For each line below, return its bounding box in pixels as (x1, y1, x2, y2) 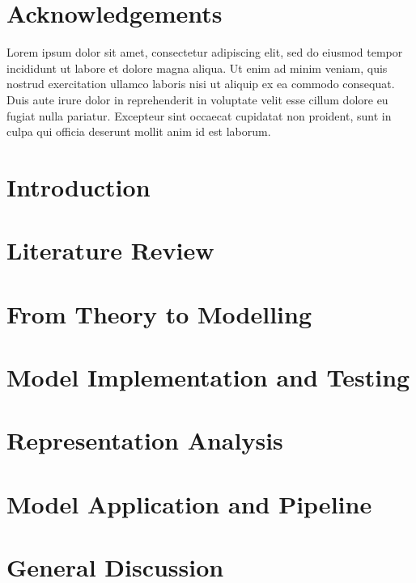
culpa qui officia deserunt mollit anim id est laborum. (6, 123, 271, 140)
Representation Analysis (6, 424, 283, 457)
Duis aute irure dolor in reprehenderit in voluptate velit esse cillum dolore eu (6, 91, 388, 108)
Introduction (6, 170, 151, 203)
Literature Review (6, 234, 214, 267)
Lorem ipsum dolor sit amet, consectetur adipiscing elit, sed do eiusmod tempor (6, 44, 403, 61)
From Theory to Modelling (6, 297, 312, 330)
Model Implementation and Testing (6, 361, 410, 393)
